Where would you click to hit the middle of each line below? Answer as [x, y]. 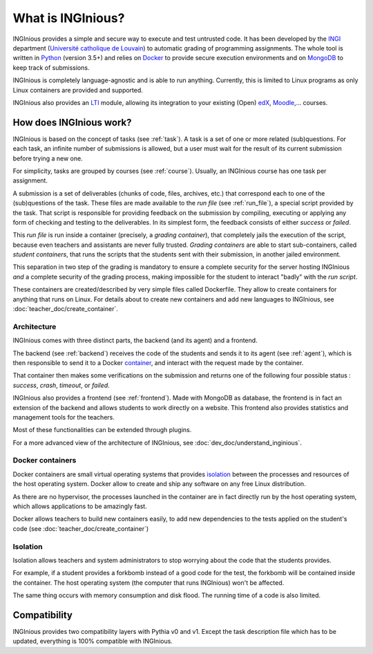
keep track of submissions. [51, 67]
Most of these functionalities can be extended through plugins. [102, 430]
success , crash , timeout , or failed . [61, 385]
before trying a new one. [48, 158]
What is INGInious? [69, 18]
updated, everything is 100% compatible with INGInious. [93, 641]
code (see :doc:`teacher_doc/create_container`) [81, 528]
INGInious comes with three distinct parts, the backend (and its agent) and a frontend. [135, 340]
